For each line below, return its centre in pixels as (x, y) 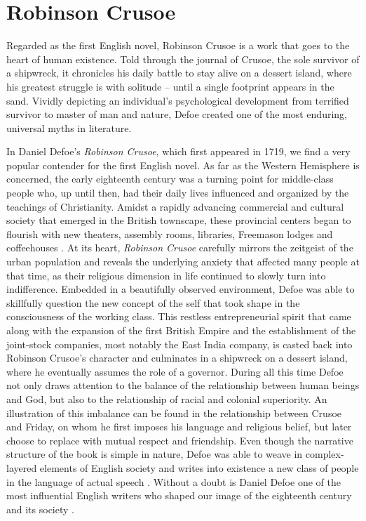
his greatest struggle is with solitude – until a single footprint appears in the (170, 86)
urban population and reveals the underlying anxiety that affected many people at (183, 262)
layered (22, 467)
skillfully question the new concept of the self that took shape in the (153, 302)
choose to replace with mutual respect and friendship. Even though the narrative (180, 440)
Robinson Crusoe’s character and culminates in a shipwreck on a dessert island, (177, 358)
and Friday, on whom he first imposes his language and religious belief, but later (179, 427)
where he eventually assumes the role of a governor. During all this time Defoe (175, 371)
